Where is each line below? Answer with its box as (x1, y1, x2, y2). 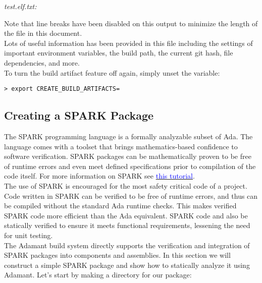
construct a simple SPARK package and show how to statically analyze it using (4, 259, 250, 270)
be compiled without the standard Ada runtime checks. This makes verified (4, 200, 237, 211)
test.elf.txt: (4, 1, 37, 11)
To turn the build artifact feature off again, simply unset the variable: (4, 67, 220, 78)
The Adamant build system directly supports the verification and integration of (4, 240, 250, 250)
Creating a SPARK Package (4, 107, 154, 123)
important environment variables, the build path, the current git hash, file (4, 47, 233, 58)
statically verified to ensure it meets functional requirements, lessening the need (4, 220, 250, 231)
